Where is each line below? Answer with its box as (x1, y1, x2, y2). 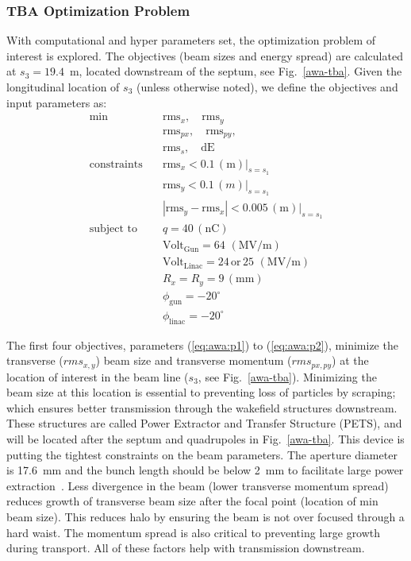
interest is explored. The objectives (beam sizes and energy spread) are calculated (6, 47, 403, 64)
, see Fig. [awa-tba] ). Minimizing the (198, 368, 377, 385)
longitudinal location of (6, 79, 120, 95)
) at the (332, 352, 369, 369)
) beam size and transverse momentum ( (95, 352, 292, 369)
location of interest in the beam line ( (6, 368, 189, 385)
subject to (89, 223, 138, 235)
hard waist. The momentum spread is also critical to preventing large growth (6, 524, 381, 540)
